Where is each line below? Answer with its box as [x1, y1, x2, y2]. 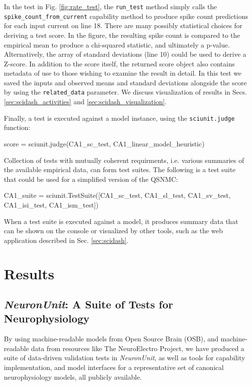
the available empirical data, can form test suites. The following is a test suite [4, 164, 235, 175]
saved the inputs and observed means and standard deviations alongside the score [4, 77, 247, 87]
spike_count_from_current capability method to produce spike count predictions [4, 11, 249, 21]
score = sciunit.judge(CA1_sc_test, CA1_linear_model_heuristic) [4, 138, 205, 148]
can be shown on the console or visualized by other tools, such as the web [4, 225, 223, 236]
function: [4, 122, 31, 132]
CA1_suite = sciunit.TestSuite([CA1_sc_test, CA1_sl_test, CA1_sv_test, [4, 190, 231, 200]
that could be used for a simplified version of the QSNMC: [4, 174, 178, 184]
